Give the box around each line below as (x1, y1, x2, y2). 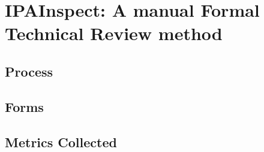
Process (5, 62, 53, 80)
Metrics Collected (5, 132, 117, 151)
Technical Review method (5, 21, 223, 45)
